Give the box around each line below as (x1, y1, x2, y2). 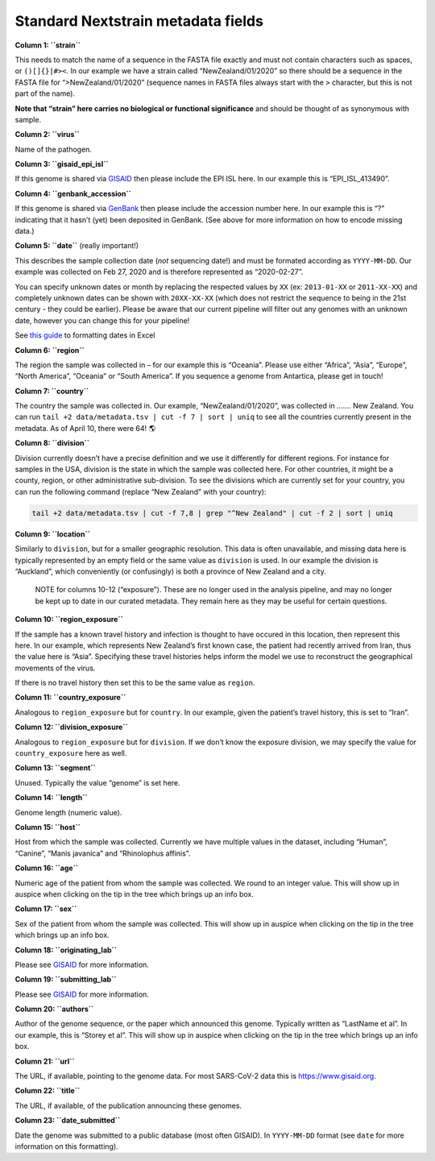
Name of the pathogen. (14, 144, 93, 154)
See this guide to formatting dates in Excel (14, 330, 155, 340)
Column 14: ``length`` (14, 793, 88, 802)
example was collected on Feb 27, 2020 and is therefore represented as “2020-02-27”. (14, 267, 304, 277)
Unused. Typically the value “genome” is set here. (14, 777, 180, 787)
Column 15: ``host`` (14, 823, 81, 831)
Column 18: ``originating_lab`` (14, 945, 117, 955)
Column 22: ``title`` (14, 1086, 81, 1096)
